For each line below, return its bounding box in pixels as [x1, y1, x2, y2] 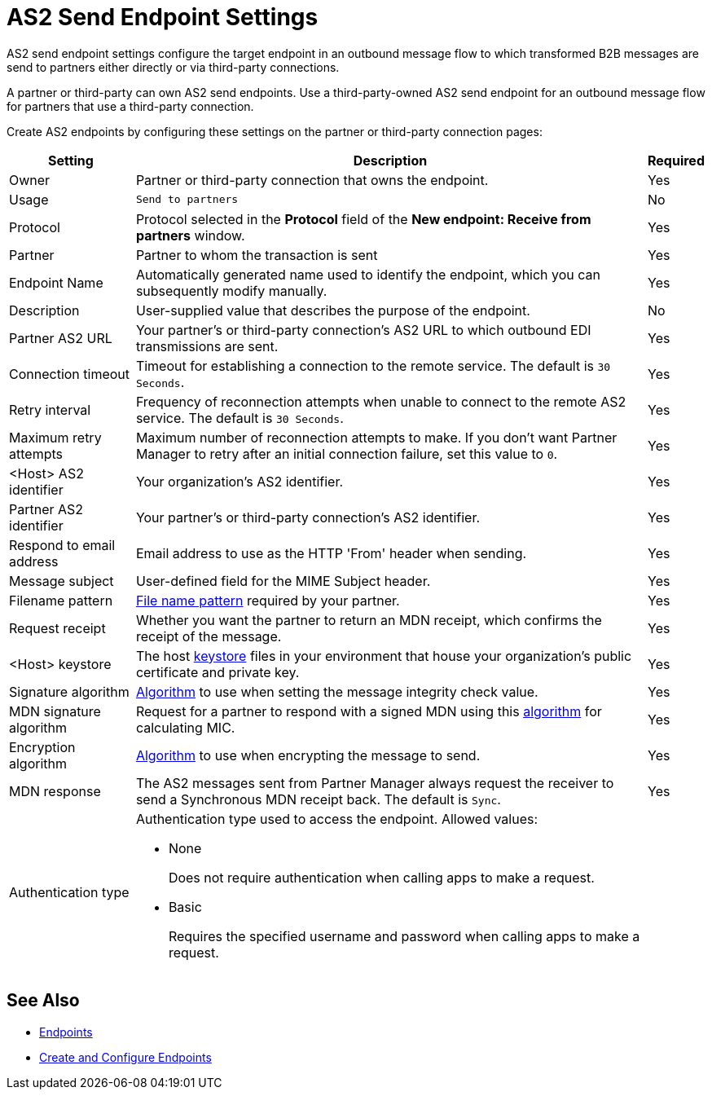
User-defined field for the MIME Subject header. [135, 572, 431, 589]
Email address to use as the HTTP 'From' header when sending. [135, 544, 527, 561]
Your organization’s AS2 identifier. [135, 473, 344, 490]
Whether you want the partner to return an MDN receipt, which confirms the [135, 611, 602, 628]
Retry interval [9, 401, 91, 418]
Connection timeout [9, 365, 130, 382]
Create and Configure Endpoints [39, 1050, 212, 1064]
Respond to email [9, 536, 116, 553]
